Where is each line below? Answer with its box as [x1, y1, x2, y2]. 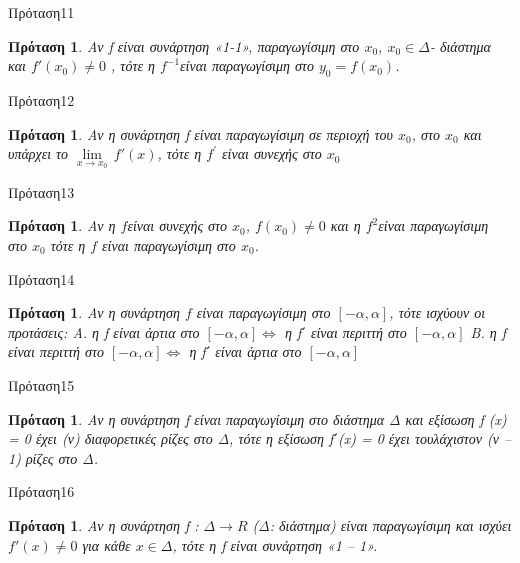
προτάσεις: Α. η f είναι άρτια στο [8, 321, 200, 342]
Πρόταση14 [8, 268, 75, 289]
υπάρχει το [8, 143, 69, 164]
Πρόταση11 [8, 2, 75, 22]
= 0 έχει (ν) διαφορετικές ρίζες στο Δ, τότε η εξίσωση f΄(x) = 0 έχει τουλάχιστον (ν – [8, 428, 512, 449]
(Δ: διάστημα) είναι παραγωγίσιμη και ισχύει [252, 514, 512, 535]
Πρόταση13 [8, 181, 75, 202]
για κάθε [82, 534, 131, 555]
